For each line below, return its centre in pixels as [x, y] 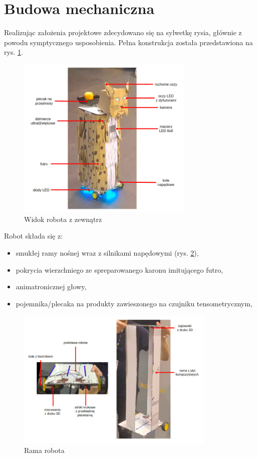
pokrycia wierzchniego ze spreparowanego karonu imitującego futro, [119, 269]
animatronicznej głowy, [51, 287]
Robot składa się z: [34, 236]
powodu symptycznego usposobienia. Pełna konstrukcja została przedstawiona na [128, 42]
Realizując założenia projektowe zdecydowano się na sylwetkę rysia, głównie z [123, 32]
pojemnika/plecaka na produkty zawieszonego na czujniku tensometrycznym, [134, 303]
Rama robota [44, 450]
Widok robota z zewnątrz [63, 219]
